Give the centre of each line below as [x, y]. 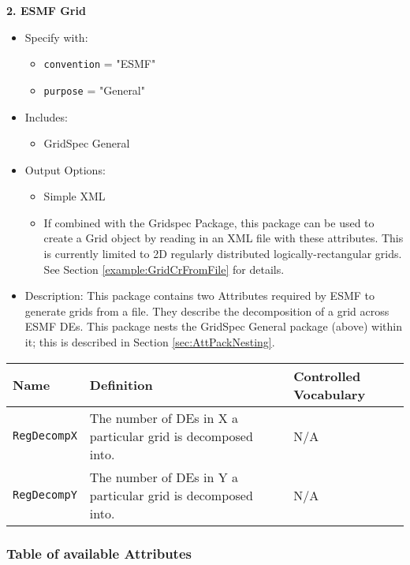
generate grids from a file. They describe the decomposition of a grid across [207, 311]
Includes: [46, 116]
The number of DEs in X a [164, 417]
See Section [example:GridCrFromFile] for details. [164, 269]
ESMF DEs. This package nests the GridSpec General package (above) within [213, 326]
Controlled [327, 376]
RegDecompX [45, 436]
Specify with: [56, 37]
